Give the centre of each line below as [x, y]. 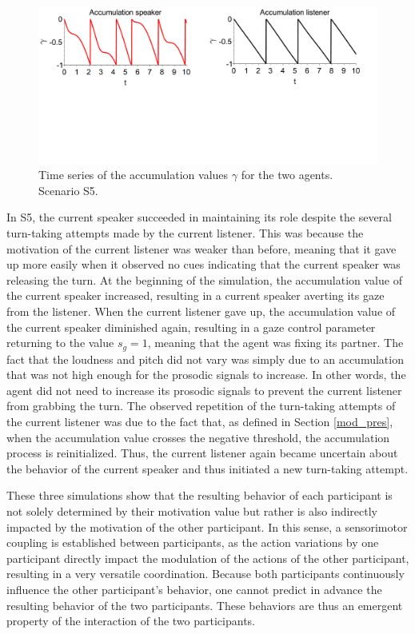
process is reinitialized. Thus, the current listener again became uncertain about [202, 453]
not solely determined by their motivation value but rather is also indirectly [192, 511]
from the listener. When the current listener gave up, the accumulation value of [201, 311]
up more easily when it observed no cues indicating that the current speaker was [204, 264]
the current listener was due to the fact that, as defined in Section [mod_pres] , [200, 422]
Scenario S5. [68, 190]
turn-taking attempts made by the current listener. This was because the [185, 233]
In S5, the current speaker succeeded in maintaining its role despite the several [199, 217]
